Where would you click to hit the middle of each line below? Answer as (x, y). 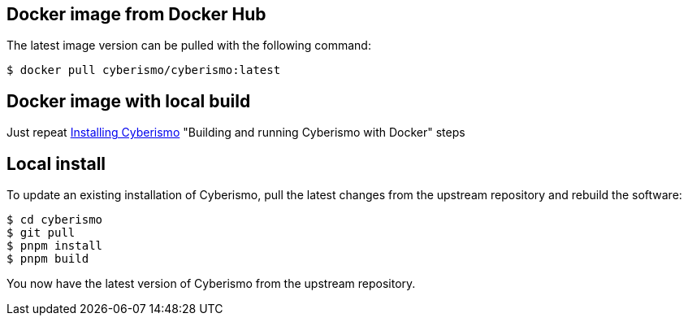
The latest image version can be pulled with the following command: (189, 46)
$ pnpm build (48, 259)
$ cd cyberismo (55, 220)
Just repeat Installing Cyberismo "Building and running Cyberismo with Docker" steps (236, 133)
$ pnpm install (55, 246)
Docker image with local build (129, 101)
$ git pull (41, 233)
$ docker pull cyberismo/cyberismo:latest (144, 70)
